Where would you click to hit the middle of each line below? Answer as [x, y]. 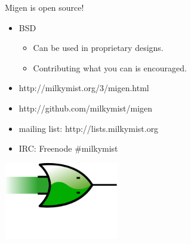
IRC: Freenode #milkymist [68, 148]
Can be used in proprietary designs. [98, 48]
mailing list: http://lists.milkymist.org [89, 128]
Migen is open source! [44, 7]
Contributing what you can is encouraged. [110, 67]
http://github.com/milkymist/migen [86, 108]
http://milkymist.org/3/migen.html [84, 88]
